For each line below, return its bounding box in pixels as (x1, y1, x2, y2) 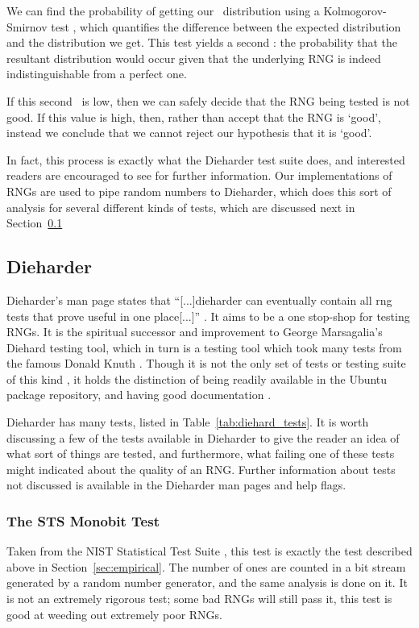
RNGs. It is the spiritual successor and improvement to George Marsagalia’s (6, 323, 383, 340)
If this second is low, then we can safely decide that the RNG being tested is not (6, 92, 410, 109)
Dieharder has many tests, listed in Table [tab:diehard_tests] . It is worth (6, 414, 369, 430)
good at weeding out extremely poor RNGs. (6, 605, 223, 622)
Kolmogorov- (323, 2, 387, 19)
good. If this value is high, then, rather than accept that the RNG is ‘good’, (6, 108, 381, 125)
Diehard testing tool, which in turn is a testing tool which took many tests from (6, 339, 402, 356)
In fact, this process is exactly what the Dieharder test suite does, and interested (6, 151, 405, 168)
